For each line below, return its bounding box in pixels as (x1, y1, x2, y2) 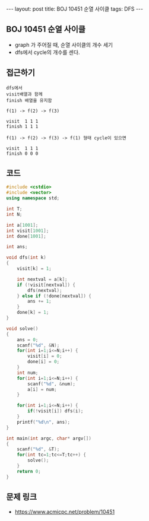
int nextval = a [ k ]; (17, 276, 68, 282)
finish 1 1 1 (6, 123, 39, 129)
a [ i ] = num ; (27, 386, 58, 392)
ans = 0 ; (17, 336, 39, 342)
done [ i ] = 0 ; (27, 359, 60, 365)
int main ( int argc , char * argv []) (6, 435, 92, 441)
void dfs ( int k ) (6, 255, 46, 260)
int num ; (17, 370, 39, 376)
